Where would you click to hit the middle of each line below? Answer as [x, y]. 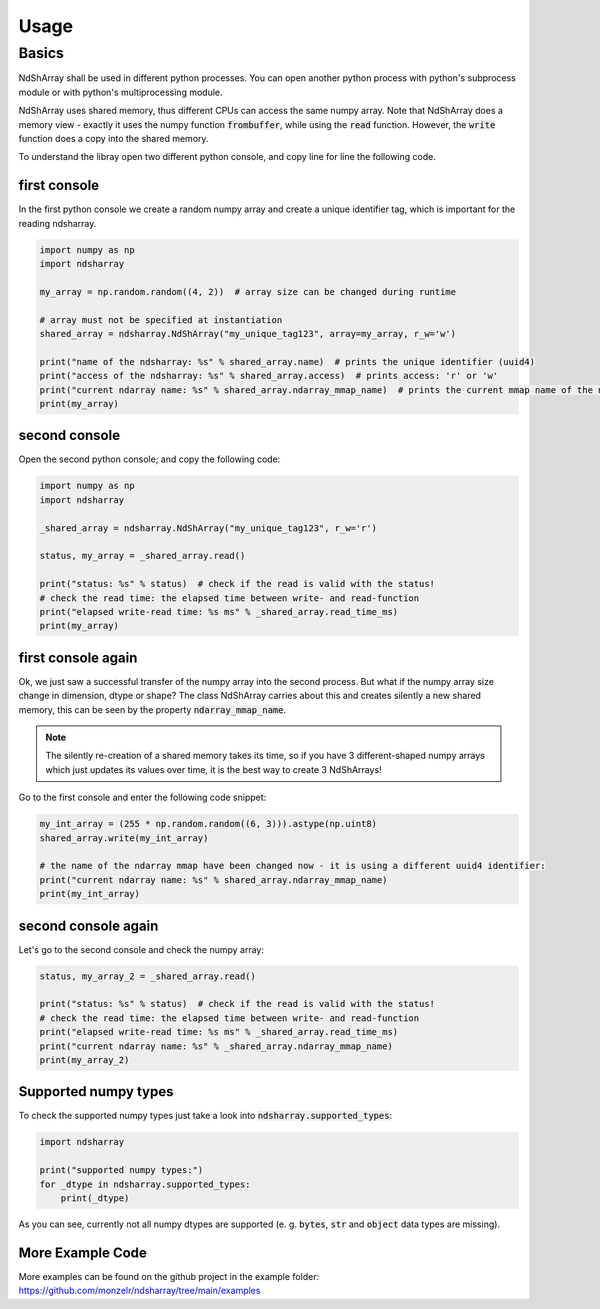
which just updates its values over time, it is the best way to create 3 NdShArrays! [213, 769]
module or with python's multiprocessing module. [120, 92]
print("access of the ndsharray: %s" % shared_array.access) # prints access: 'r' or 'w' [269, 376]
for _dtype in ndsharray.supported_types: [145, 1184]
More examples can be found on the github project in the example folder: [169, 1276]
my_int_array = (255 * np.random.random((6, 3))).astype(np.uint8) [208, 824]
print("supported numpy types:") [121, 1170]
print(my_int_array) [89, 894]
